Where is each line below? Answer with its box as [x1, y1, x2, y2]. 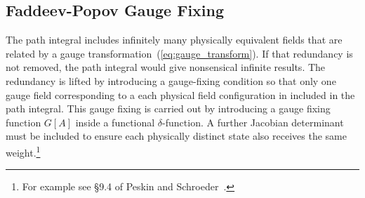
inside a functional [75, 114, 155, 129]
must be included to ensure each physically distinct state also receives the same [6, 128, 347, 143]
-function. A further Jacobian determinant [162, 114, 344, 129]
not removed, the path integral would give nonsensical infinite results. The [6, 60, 326, 74]
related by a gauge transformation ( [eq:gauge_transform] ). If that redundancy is [6, 46, 353, 60]
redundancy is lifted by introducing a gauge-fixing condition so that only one [6, 73, 336, 88]
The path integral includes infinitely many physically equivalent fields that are [6, 32, 343, 47]
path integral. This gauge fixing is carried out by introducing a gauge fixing [6, 101, 331, 116]
